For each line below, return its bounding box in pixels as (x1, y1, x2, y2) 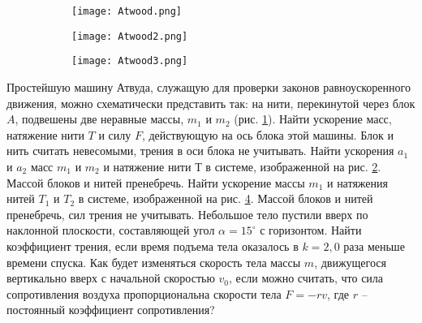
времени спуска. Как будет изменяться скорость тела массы (6, 253, 301, 270)
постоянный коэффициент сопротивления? (6, 301, 215, 318)
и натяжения (326, 174, 388, 191)
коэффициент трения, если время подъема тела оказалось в (6, 237, 299, 254)
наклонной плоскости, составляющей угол (6, 222, 215, 239)
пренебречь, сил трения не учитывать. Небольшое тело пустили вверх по (6, 205, 368, 222)
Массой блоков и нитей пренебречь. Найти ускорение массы (6, 174, 305, 191)
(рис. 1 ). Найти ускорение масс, (234, 110, 392, 127)
